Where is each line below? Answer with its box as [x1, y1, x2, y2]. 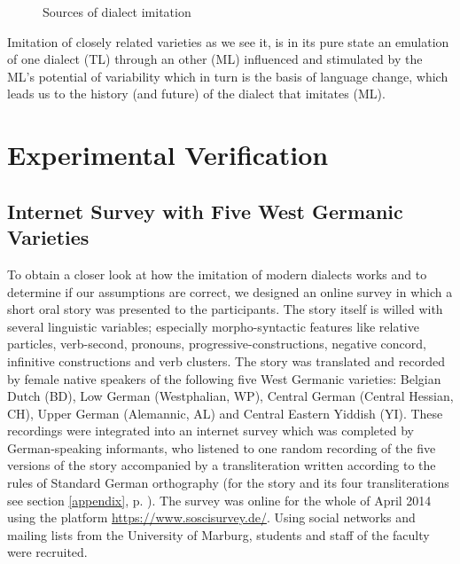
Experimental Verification [7, 137, 329, 173]
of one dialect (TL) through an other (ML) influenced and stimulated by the [7, 50, 423, 68]
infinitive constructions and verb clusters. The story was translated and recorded [7, 351, 445, 370]
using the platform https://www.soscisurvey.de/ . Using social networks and [7, 508, 416, 527]
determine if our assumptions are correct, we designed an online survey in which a [7, 282, 453, 301]
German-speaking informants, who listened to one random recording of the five [7, 438, 436, 457]
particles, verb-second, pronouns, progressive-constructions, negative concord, [7, 334, 426, 353]
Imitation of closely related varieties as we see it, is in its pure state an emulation [7, 32, 449, 51]
